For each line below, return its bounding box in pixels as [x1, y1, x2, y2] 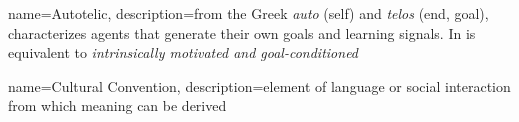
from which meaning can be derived [8, 95, 227, 116]
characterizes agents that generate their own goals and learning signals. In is [8, 22, 476, 43]
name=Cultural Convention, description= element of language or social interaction [8, 75, 511, 96]
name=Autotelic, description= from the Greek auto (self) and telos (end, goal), [8, 3, 489, 23]
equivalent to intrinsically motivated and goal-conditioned [8, 42, 359, 63]
